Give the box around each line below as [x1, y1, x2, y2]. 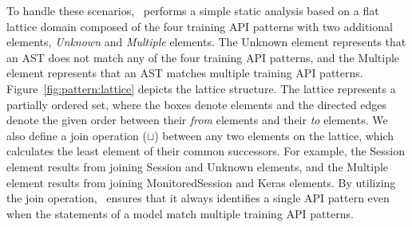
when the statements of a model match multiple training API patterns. [6, 205, 354, 221]
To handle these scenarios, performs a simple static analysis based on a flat [6, 2, 379, 18]
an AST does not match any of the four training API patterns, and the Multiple [6, 49, 400, 65]
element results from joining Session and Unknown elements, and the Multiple [6, 158, 389, 174]
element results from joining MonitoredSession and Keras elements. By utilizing [6, 174, 396, 190]
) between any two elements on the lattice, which [154, 127, 394, 143]
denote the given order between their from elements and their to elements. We [6, 112, 388, 128]
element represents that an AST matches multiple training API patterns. [6, 65, 363, 81]
